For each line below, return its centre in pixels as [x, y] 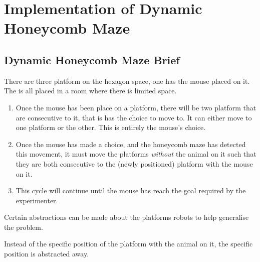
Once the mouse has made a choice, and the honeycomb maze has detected [131, 144]
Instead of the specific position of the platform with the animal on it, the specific [128, 244]
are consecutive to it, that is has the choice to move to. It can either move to [134, 117]
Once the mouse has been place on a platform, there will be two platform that [136, 107]
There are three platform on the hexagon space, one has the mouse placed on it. [127, 81]
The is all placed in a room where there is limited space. [90, 91]
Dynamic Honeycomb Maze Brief [92, 59]
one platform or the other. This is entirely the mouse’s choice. [111, 127]
